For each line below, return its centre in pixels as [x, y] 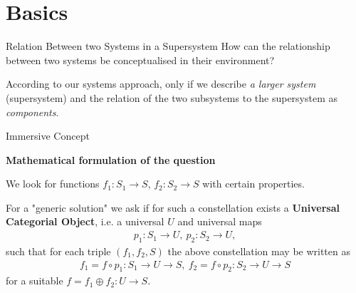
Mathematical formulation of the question [111, 159]
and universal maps [220, 221]
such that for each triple [58, 251]
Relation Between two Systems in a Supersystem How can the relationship [168, 46]
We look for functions [53, 184]
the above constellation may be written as [259, 251]
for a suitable [35, 281]
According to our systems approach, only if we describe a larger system [161, 84]
